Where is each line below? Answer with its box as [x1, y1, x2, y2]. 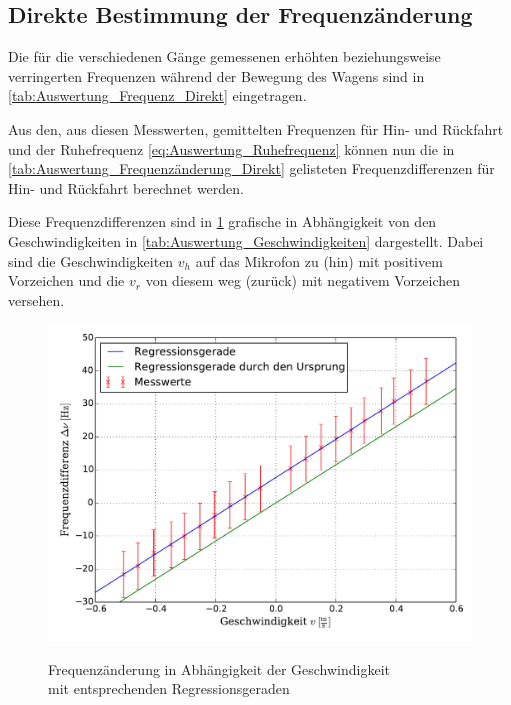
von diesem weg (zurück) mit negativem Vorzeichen [145, 270, 460, 291]
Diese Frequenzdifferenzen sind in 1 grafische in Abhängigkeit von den [8, 211, 437, 232]
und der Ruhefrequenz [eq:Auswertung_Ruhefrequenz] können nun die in [8, 138, 455, 159]
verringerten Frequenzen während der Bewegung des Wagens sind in [8, 65, 425, 86]
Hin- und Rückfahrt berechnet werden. [8, 177, 244, 198]
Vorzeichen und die [8, 270, 125, 291]
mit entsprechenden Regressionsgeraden [48, 678, 290, 699]
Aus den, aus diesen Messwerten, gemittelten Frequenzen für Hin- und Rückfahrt [8, 118, 504, 139]
